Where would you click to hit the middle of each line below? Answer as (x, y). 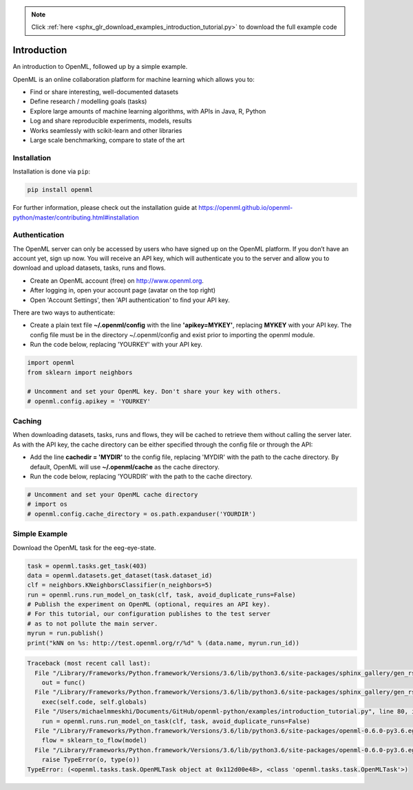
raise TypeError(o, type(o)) (91, 760)
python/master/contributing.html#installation (76, 217)
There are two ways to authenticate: (64, 312)
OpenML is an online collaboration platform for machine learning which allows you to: (134, 79)
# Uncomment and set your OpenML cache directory (113, 495)
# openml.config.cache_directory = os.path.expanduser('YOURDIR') (141, 514)
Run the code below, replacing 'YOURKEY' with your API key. (116, 345)
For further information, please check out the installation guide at (105, 208)
